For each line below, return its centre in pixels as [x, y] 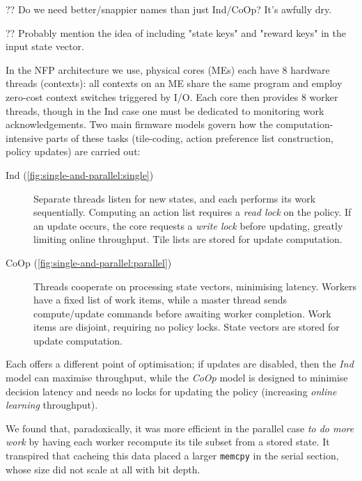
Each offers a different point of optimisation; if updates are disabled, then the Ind [180, 364]
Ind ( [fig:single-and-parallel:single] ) [80, 174]
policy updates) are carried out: [73, 151]
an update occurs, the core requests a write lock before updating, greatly [188, 225]
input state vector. [45, 46]
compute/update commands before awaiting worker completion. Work [182, 313]
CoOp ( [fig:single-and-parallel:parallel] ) [89, 262]
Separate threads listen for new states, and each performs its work [175, 198]
